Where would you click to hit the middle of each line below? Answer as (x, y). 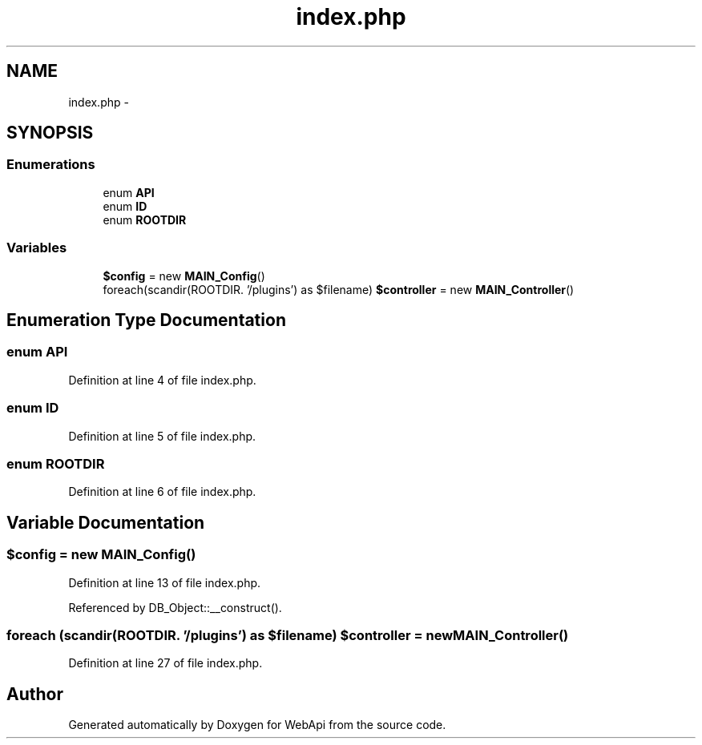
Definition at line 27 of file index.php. (165, 663)
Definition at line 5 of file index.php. (162, 436)
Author (35, 694)
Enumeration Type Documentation (146, 320)
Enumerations (51, 165)
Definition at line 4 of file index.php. (162, 380)
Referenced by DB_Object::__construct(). (175, 607)
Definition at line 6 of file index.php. (162, 492)
